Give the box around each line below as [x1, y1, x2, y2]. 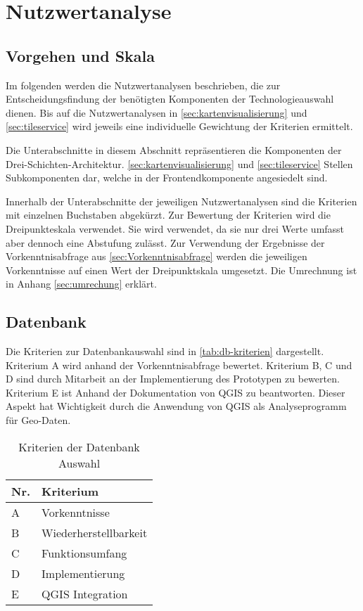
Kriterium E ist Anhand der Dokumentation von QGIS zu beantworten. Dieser [6, 385, 345, 399]
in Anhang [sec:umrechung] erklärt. [6, 276, 157, 291]
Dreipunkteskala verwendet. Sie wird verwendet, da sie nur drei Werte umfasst [6, 221, 345, 236]
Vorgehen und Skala [6, 44, 155, 66]
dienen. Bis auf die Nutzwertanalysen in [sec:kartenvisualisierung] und [6, 105, 307, 120]
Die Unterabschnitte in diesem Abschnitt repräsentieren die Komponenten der [6, 142, 342, 157]
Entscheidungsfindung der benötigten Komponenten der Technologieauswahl [6, 91, 334, 106]
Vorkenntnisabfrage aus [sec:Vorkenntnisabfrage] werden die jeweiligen [6, 249, 307, 264]
